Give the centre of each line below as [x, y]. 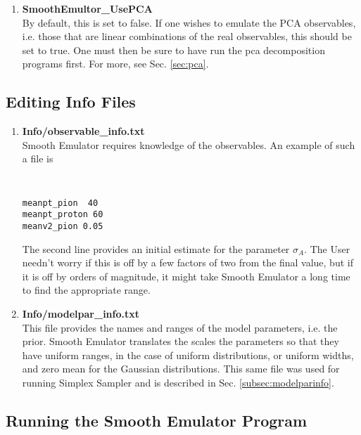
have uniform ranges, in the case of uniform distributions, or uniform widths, [188, 355]
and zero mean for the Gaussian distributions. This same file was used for [181, 369]
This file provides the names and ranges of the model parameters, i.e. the [180, 327]
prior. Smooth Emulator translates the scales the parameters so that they [180, 341]
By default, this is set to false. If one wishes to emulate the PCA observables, [189, 22]
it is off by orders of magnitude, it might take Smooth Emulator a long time [186, 276]
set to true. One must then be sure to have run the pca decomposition [173, 50]
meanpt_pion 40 [60, 203]
